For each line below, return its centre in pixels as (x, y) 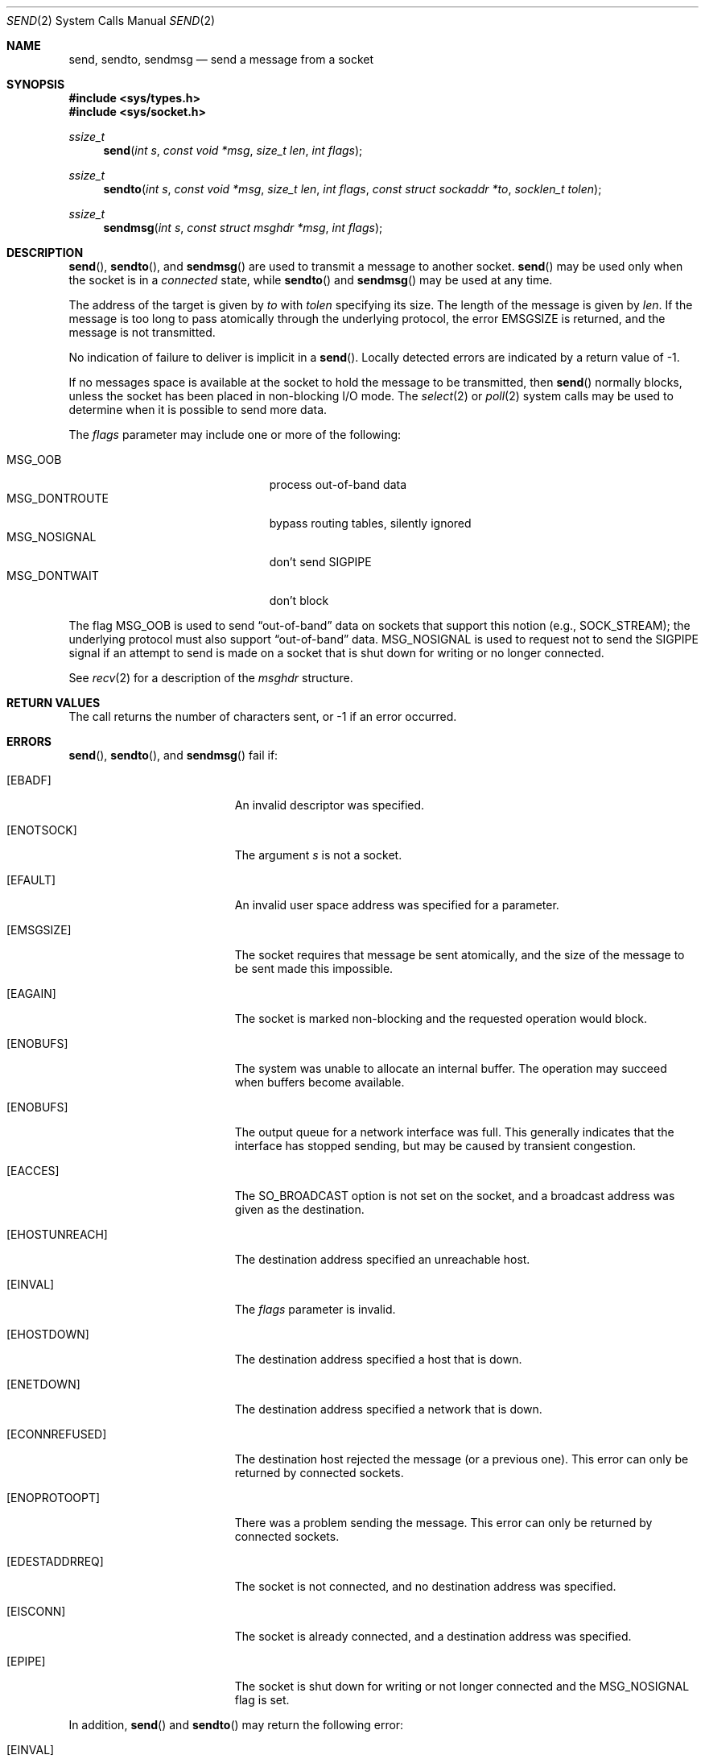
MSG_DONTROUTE (58, 498)
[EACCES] (33, 1171)
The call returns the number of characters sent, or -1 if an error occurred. (263, 716)
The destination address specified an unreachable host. (382, 1259)
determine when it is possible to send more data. (198, 410)
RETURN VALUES (54, 703)
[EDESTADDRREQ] (55, 1561)
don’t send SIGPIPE (320, 562)
